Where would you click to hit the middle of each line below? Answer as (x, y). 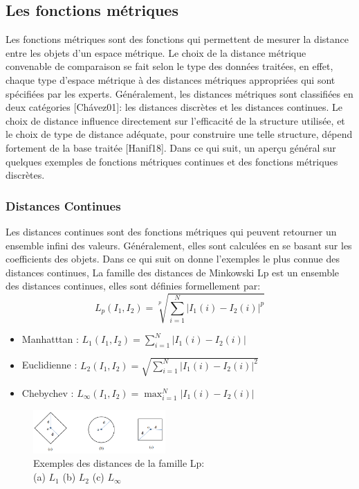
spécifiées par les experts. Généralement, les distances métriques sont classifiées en (179, 93)
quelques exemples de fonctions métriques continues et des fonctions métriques (172, 161)
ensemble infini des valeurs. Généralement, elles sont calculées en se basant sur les (179, 245)
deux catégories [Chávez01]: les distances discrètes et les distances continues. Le (174, 107)
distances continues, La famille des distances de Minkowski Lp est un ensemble (173, 272)
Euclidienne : (49, 365)
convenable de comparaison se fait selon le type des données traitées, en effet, (169, 66)
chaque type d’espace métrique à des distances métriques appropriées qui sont (171, 79)
